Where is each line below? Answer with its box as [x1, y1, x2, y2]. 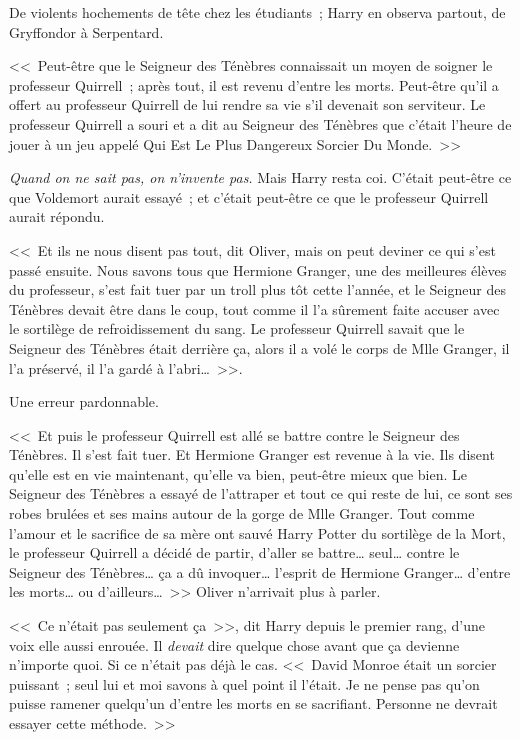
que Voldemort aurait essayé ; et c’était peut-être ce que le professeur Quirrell [9, 186, 489, 207]
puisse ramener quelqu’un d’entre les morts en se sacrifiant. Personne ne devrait [9, 693, 498, 714]
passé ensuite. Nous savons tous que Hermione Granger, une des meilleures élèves [9, 259, 507, 280]
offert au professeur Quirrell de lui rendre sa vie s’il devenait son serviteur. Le [9, 94, 486, 115]
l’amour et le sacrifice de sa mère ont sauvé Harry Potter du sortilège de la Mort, [9, 522, 506, 543]
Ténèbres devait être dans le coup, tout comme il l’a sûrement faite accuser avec [9, 298, 500, 319]
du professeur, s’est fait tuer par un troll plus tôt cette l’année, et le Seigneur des [9, 279, 506, 300]
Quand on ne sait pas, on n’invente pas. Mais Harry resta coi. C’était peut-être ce [9, 167, 512, 188]
